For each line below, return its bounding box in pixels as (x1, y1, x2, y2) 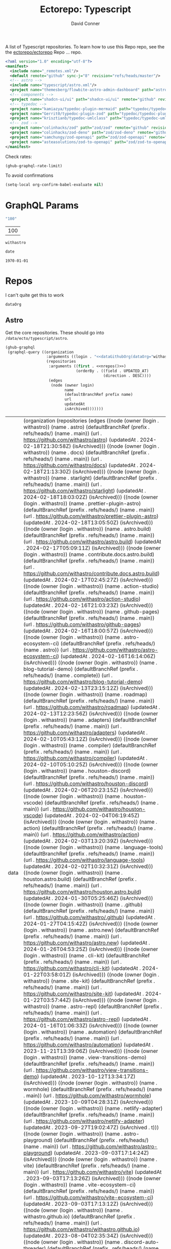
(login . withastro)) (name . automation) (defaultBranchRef (23, 1028, 162, 1035)
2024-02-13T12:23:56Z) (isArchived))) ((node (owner (23, 710, 158, 717)
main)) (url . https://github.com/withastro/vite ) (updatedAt (23, 1168, 162, 1175)
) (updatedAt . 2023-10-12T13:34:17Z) (37, 1073, 136, 1080)
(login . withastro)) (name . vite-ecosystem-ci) (23, 1181, 136, 1188)
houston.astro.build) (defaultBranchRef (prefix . (23, 875, 137, 882)
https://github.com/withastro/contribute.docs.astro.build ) (23, 569, 160, 577)
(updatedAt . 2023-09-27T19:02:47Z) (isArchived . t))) (23, 1124, 159, 1131)
